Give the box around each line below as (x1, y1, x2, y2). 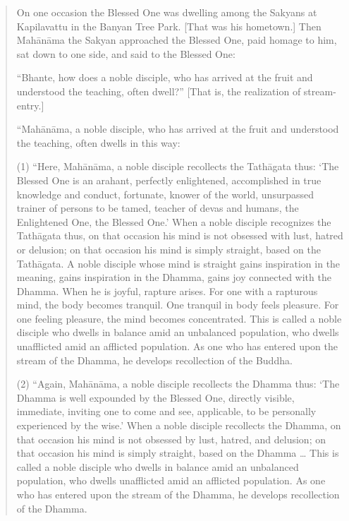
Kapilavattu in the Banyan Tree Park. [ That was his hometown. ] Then (16, 18, 322, 33)
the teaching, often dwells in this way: (16, 135, 180, 150)
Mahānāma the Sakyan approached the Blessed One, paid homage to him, (16, 32, 337, 47)
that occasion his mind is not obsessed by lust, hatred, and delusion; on (16, 431, 326, 446)
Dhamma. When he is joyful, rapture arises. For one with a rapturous (16, 283, 318, 298)
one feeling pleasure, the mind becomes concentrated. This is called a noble (16, 311, 342, 325)
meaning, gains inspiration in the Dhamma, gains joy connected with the (16, 270, 331, 285)
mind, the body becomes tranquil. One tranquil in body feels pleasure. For (16, 297, 339, 312)
